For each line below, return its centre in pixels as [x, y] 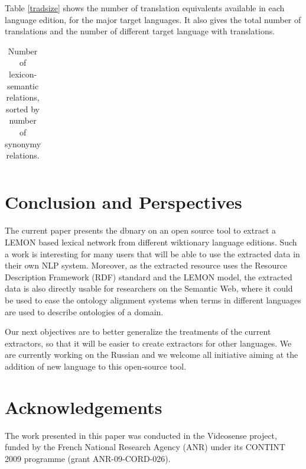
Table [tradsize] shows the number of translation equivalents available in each [145, 8]
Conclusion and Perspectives [123, 202]
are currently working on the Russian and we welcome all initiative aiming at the [152, 355]
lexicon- [23, 74]
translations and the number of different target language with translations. [140, 31]
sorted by [23, 109]
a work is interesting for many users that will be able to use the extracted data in [152, 253]
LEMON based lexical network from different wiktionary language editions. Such [151, 242]
